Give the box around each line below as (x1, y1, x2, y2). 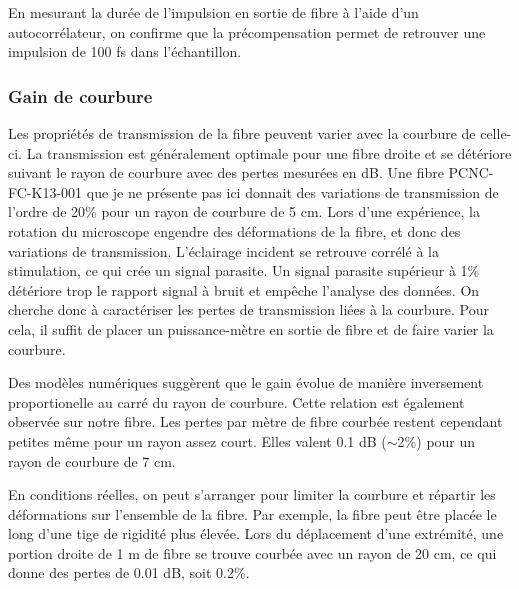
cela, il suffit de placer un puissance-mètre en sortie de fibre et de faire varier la (8, 318, 494, 339)
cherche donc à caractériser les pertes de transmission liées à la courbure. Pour (8, 299, 489, 320)
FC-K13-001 (8, 181, 83, 202)
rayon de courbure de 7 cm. (8, 450, 176, 471)
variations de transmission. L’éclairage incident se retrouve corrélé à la (8, 240, 439, 261)
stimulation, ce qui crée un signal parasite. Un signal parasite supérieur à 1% (8, 260, 480, 281)
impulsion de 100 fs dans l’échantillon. (8, 41, 242, 62)
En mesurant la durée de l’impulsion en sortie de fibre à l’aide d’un (8, 2, 419, 22)
